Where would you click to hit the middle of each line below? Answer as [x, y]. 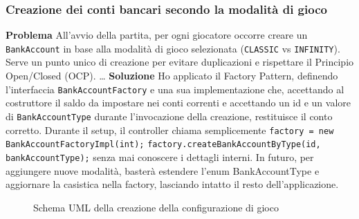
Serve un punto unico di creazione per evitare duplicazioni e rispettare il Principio [180, 62]
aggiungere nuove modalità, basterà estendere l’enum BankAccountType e [163, 170]
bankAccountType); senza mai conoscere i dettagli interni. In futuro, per [160, 156]
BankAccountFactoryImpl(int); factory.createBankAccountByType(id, [163, 145]
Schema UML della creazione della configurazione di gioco [156, 207]
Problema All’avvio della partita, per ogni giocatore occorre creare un [157, 35]
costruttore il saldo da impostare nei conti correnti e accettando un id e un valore [178, 103]
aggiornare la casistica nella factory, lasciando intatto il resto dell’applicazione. [172, 184]
